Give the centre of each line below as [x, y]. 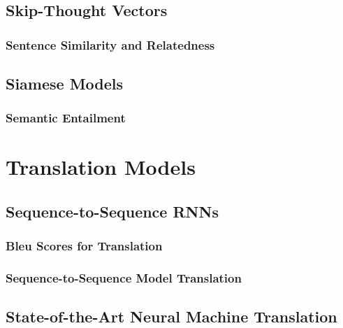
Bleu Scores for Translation [84, 246]
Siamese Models [65, 84]
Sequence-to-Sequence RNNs [112, 212]
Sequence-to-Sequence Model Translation [124, 278]
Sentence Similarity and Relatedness [110, 44]
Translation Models [101, 167]
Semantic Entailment [66, 118]
